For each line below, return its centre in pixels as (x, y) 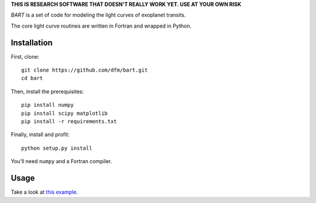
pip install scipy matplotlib (65, 113)
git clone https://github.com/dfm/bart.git (85, 70)
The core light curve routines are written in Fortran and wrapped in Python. (101, 26)
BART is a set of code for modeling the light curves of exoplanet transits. (98, 15)
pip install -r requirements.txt (69, 121)
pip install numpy (48, 105)
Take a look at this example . (44, 192)
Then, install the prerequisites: (47, 92)
